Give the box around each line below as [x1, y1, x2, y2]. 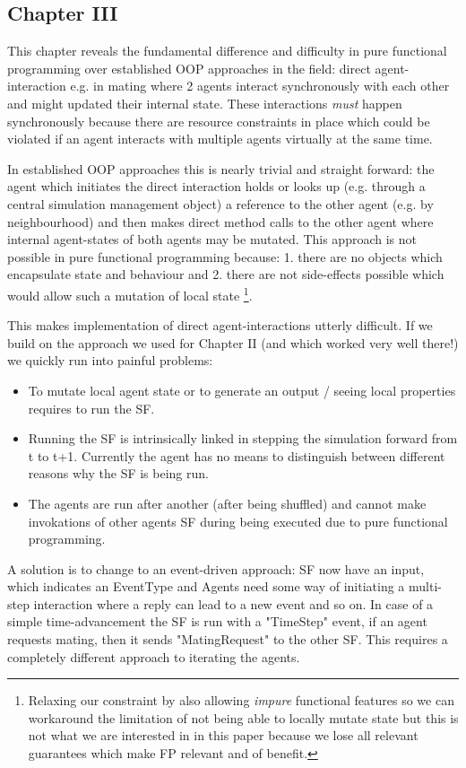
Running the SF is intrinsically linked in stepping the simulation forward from [28, 429, 458, 448]
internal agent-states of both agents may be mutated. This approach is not [7, 230, 418, 249]
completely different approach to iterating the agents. [7, 647, 300, 666]
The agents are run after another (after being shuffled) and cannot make [28, 493, 427, 512]
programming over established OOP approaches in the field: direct [7, 58, 371, 77]
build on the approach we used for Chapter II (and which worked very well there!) [7, 333, 459, 352]
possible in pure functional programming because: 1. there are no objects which [7, 247, 443, 266]
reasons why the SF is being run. [28, 464, 209, 483]
